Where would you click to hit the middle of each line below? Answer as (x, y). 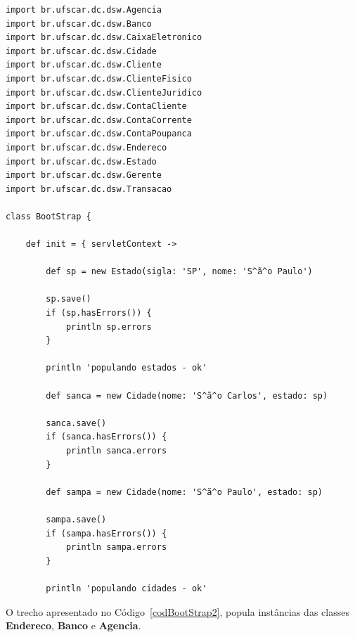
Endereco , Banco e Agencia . (73, 625)
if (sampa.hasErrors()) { (106, 533)
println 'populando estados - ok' (127, 368)
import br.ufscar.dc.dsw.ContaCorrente (99, 120)
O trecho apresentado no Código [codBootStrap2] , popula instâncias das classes (177, 611)
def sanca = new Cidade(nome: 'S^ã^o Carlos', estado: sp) (187, 395)
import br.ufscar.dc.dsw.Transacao (89, 189)
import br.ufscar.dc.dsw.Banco (79, 24)
